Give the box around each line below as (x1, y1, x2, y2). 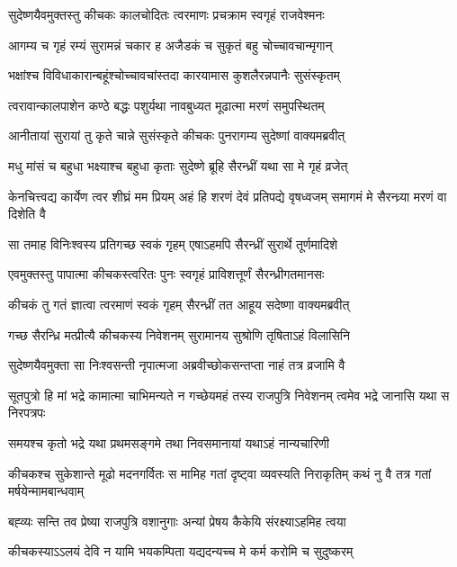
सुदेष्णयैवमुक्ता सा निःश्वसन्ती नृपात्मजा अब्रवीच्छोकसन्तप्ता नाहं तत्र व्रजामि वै (8, 355, 345, 374)
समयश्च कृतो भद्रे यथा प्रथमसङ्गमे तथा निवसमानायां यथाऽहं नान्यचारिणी (8, 433, 329, 452)
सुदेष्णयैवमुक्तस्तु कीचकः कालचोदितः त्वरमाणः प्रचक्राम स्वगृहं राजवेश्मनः (8, 5, 325, 23)
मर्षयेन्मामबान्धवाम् (8, 481, 84, 500)
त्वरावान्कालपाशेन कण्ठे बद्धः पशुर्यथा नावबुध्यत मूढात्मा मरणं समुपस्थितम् (8, 95, 325, 114)
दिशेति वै (8, 204, 46, 223)
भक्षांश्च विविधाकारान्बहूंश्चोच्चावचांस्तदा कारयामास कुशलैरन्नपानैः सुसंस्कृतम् (8, 66, 340, 85)
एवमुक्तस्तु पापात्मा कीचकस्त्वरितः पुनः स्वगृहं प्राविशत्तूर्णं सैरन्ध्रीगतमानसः (8, 265, 325, 283)
